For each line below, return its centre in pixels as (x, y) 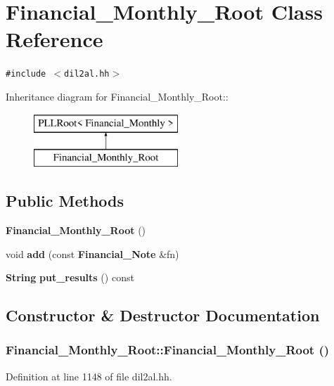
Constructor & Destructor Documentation (163, 315)
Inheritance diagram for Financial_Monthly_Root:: (117, 96)
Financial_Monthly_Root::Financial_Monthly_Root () (168, 350)
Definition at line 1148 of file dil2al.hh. (89, 376)
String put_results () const (70, 277)
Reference (54, 39)
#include (26, 74)
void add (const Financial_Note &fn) (92, 253)
